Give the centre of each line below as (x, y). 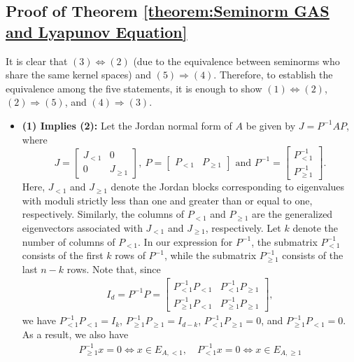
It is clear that (37, 61)
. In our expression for (185, 241)
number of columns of (69, 241)
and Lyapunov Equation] (97, 31)
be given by (271, 125)
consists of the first (63, 255)
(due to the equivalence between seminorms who (236, 61)
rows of (130, 255)
